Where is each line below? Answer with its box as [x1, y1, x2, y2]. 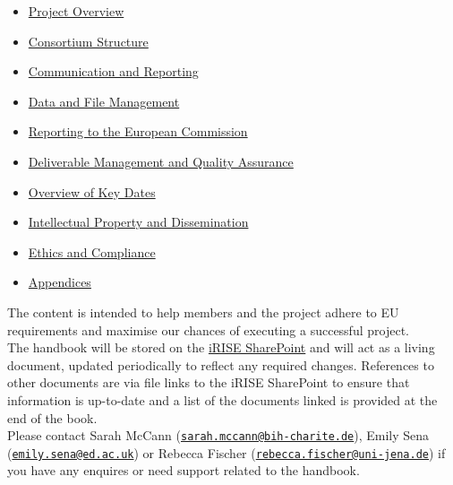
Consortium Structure [28, 31, 149, 50]
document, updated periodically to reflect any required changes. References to [7, 355, 434, 374]
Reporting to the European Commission [28, 122, 248, 141]
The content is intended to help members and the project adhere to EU [7, 302, 399, 321]
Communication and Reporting [28, 62, 199, 81]
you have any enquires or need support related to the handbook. [7, 461, 360, 480]
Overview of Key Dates [28, 182, 156, 201]
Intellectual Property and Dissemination [28, 212, 249, 231]
